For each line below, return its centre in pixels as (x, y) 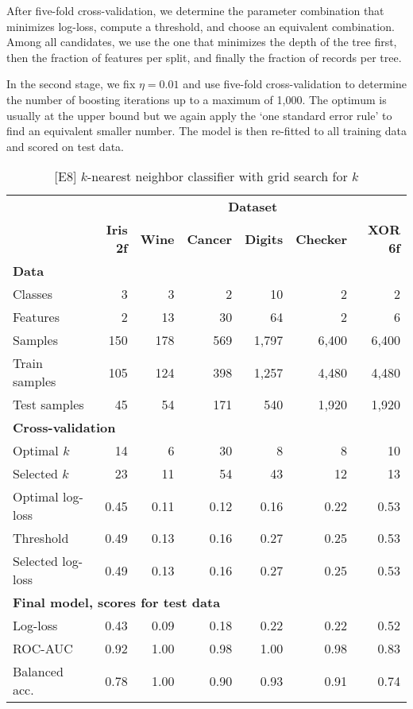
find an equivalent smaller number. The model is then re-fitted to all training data (206, 131)
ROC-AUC (43, 649)
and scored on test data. (65, 146)
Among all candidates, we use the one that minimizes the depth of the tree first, (202, 42)
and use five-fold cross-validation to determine (295, 84)
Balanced (38, 672)
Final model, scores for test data (117, 602)
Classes (33, 294)
